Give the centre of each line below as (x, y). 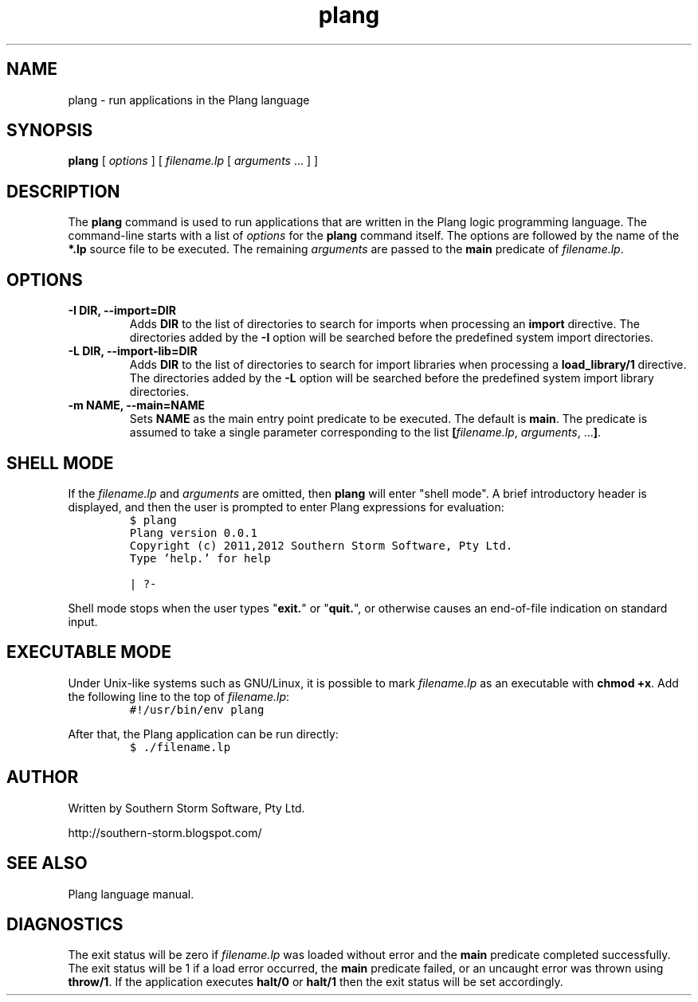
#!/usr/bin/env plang (197, 709)
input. (83, 621)
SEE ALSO (47, 863)
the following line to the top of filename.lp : (179, 696)
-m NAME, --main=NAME (136, 405)
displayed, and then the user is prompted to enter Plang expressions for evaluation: (286, 507)
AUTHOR (43, 777)
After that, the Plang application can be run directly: (203, 734)
